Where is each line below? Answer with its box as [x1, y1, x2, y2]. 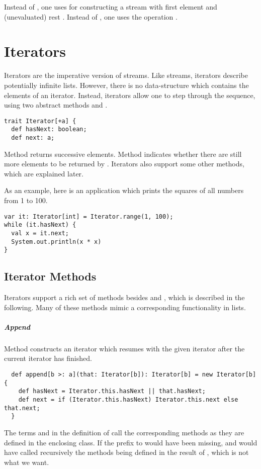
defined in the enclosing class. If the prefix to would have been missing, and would [4, 437, 257, 447]
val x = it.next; [11, 229, 69, 237]
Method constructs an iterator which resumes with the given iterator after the [4, 343, 245, 353]
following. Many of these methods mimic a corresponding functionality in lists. [4, 302, 246, 312]
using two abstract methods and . [4, 100, 108, 110]
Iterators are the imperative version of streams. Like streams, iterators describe [4, 70, 248, 80]
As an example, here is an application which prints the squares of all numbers [4, 185, 244, 196]
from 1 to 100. [4, 195, 48, 206]
